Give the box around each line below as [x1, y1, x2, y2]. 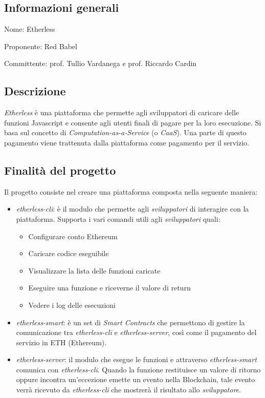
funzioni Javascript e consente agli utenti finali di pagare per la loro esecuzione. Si [4, 117, 261, 128]
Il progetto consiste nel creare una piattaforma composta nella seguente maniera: [4, 186, 258, 197]
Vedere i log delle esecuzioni [28, 299, 116, 310]
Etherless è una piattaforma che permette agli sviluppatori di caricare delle [4, 107, 239, 118]
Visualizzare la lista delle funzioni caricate [28, 265, 161, 276]
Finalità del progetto [4, 162, 116, 178]
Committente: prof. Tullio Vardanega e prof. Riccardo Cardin [4, 58, 197, 69]
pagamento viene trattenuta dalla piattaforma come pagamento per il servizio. [4, 137, 249, 148]
